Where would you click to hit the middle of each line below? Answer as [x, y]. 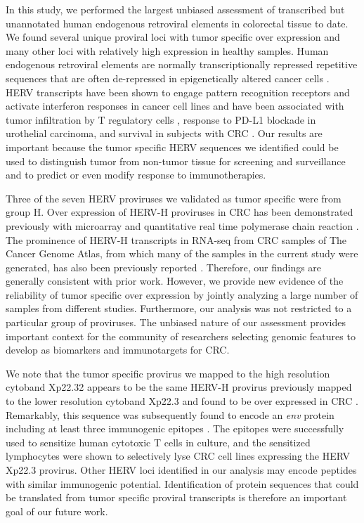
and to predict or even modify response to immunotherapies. [136, 175]
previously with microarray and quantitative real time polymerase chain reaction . [182, 225]
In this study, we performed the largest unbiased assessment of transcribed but [175, 9]
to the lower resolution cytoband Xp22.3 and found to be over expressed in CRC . [182, 401]
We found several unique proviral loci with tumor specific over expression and [173, 37]
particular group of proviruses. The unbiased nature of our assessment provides [176, 322]
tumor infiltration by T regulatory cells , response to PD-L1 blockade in [161, 119]
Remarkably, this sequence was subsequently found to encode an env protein [170, 414]
